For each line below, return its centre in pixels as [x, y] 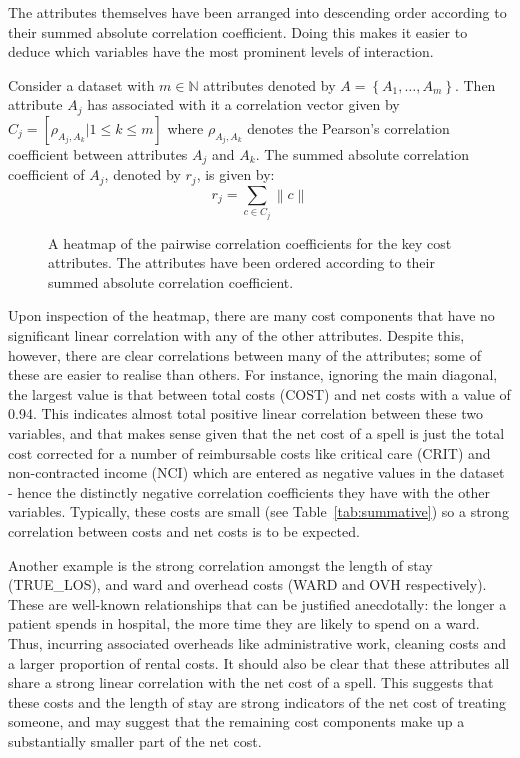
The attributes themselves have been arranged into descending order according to [257, 12]
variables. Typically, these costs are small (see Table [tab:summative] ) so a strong [258, 511]
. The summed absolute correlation [362, 153]
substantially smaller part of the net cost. [135, 740]
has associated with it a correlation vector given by [243, 104]
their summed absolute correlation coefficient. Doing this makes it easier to [238, 31]
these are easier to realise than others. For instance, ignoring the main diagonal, [253, 374]
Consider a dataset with [81, 84]
